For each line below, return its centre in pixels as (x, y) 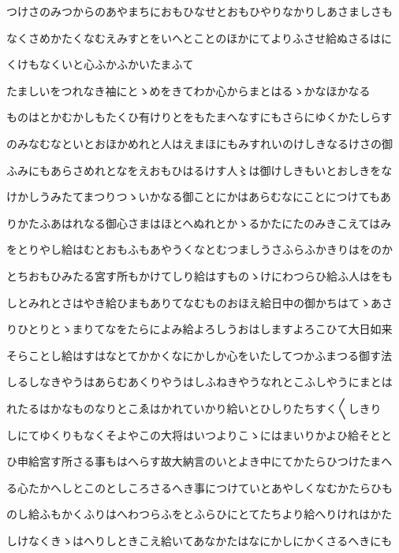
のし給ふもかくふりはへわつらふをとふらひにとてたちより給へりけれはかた (199, 514)
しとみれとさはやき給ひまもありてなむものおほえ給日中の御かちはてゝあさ (199, 302)
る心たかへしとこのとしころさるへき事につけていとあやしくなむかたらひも (199, 487)
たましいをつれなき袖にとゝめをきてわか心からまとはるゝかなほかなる (188, 90)
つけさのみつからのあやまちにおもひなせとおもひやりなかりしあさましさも (199, 11)
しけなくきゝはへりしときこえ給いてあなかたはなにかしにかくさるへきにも (199, 540)
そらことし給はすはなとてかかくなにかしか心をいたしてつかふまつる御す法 (199, 355)
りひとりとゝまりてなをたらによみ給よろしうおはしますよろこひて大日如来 (199, 329)
